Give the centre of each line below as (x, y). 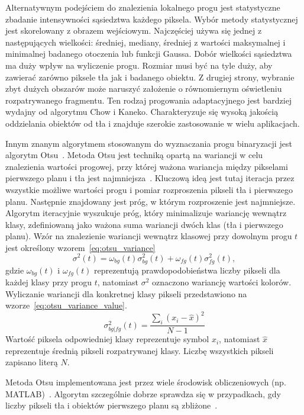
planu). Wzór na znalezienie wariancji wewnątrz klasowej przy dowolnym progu (149, 236)
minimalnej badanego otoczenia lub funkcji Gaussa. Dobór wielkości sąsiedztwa (149, 54)
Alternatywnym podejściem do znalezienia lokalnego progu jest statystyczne (143, 7)
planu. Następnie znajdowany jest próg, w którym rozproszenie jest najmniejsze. (151, 201)
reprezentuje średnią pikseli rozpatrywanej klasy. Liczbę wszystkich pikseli (140, 350)
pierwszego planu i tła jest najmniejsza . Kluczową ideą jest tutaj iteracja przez (150, 178)
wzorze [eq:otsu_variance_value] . (66, 305)
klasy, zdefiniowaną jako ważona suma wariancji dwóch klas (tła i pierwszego (144, 224)
